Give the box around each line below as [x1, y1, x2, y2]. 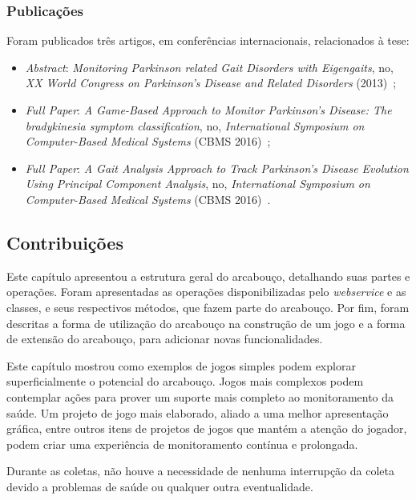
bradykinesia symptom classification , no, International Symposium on [25, 117, 365, 134]
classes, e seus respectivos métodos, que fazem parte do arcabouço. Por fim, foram [6, 298, 410, 315]
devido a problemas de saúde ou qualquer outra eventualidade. [6, 478, 313, 494]
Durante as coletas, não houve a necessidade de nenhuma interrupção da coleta [6, 462, 394, 479]
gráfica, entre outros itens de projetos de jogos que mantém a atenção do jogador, [6, 420, 407, 437]
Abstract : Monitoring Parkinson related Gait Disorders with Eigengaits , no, [25, 58, 394, 75]
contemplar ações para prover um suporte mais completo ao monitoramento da [6, 388, 394, 405]
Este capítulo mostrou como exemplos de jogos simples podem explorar [6, 357, 356, 374]
